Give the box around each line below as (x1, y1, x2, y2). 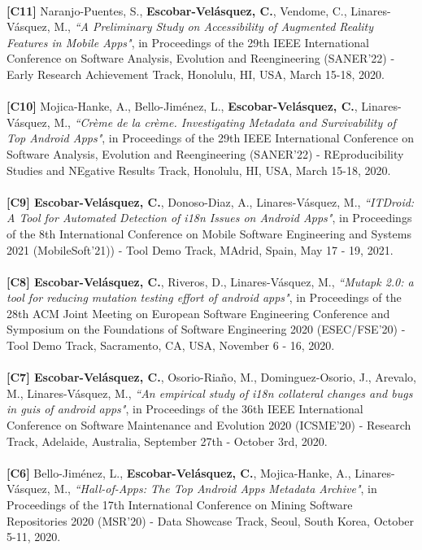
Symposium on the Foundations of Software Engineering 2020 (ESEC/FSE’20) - (7, 321, 406, 338)
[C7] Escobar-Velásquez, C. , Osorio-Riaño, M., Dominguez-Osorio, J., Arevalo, (7, 369, 416, 386)
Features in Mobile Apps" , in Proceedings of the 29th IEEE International (7, 33, 369, 50)
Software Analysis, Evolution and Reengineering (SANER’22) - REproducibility (7, 145, 404, 162)
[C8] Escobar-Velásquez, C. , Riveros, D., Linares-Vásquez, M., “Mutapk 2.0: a (7, 273, 414, 290)
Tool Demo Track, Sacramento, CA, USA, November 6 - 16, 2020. (7, 337, 335, 354)
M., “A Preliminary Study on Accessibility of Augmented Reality (54, 18, 374, 35)
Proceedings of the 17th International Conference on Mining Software (7, 496, 353, 513)
